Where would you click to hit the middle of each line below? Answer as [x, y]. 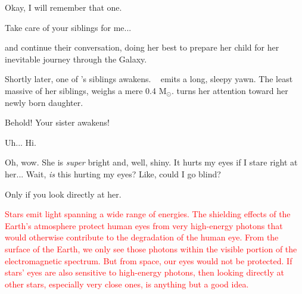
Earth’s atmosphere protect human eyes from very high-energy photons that [144, 225]
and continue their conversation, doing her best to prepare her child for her [142, 47]
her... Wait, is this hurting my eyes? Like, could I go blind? [113, 173]
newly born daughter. [44, 102]
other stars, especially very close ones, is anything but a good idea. [127, 284]
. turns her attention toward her [230, 90]
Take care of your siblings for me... [68, 27]
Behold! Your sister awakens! [57, 122]
